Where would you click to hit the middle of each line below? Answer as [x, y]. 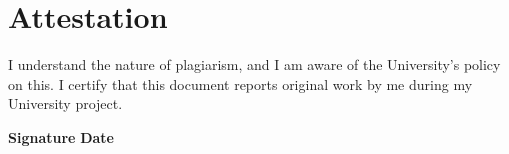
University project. [65, 103]
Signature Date [61, 136]
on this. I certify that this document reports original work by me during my [240, 83]
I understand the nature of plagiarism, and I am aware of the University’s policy [254, 64]
